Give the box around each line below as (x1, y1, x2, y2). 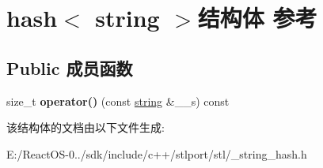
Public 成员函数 (6, 55, 133, 80)
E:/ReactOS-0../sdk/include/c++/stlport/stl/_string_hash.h (6, 145, 307, 162)
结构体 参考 (197, 2, 317, 34)
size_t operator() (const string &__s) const (6, 92, 230, 109)
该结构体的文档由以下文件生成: (6, 119, 165, 136)
